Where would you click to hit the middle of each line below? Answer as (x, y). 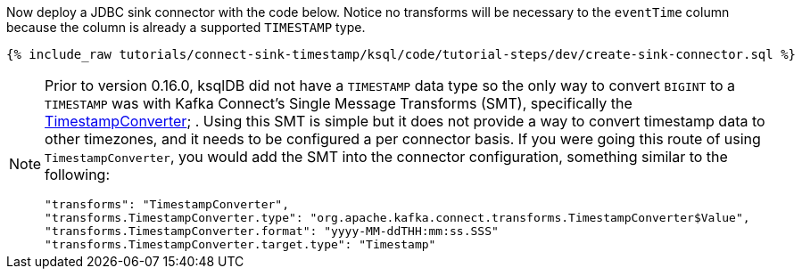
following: (78, 175)
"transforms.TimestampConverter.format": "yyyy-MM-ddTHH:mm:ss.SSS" (272, 231)
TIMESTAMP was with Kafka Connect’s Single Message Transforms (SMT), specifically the (339, 103)
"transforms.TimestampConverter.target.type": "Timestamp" (240, 244)
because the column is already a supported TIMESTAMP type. (186, 27)
